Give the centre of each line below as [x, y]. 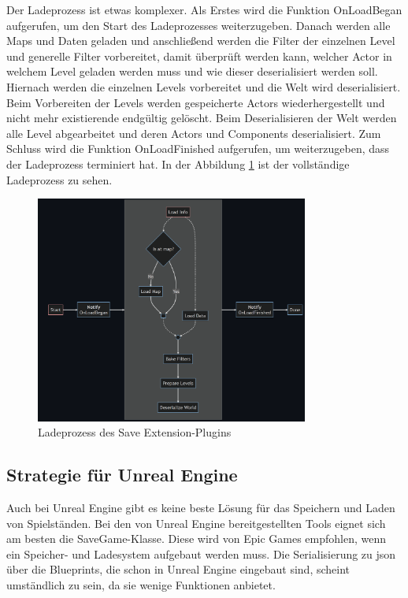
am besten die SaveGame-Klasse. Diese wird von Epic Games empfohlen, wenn [197, 539]
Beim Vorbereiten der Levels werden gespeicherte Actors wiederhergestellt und [196, 102]
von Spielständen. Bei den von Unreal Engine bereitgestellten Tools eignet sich [196, 523]
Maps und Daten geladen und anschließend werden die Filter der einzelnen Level [201, 41]
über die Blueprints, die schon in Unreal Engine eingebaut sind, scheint [178, 569]
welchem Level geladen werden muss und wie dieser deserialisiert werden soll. [192, 71]
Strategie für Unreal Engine [122, 475]
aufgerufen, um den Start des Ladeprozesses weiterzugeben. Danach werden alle [198, 25]
